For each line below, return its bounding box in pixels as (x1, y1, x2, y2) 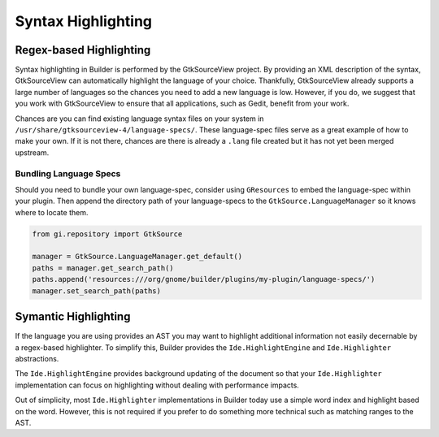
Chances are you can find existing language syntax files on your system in (15, 114, 264, 123)
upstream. (15, 147, 50, 158)
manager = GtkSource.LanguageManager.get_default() (32, 252, 243, 262)
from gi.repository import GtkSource (32, 229, 183, 239)
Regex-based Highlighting (15, 43, 151, 57)
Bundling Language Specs (15, 167, 121, 179)
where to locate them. (15, 207, 89, 217)
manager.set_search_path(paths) (32, 286, 162, 296)
